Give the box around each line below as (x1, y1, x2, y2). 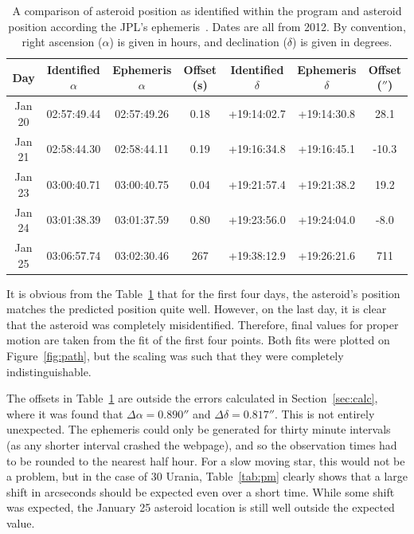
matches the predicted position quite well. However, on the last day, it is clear (6, 300, 387, 317)
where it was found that (6, 405, 123, 422)
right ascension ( (21, 33, 103, 50)
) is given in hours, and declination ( (109, 33, 287, 50)
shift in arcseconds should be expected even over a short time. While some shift (6, 483, 395, 500)
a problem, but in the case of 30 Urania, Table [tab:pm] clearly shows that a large (6, 468, 408, 485)
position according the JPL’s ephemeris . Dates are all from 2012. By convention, (8, 18, 406, 34)
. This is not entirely (274, 405, 375, 422)
